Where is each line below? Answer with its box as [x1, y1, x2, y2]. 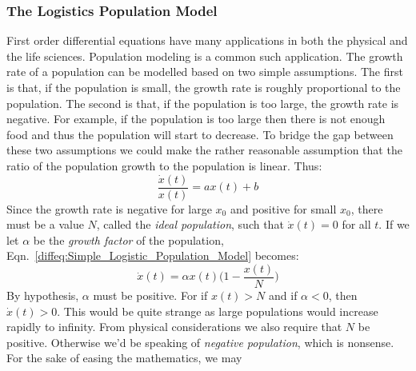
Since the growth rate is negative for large [6, 200, 212, 217]
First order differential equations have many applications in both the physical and [6, 32, 408, 49]
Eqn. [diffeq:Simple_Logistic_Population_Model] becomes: [6, 247, 299, 264]
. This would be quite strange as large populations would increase [57, 302, 378, 319]
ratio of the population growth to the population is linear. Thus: [6, 157, 322, 174]
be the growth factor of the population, [33, 231, 224, 248]
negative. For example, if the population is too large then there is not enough [6, 110, 386, 127]
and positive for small [230, 200, 337, 217]
